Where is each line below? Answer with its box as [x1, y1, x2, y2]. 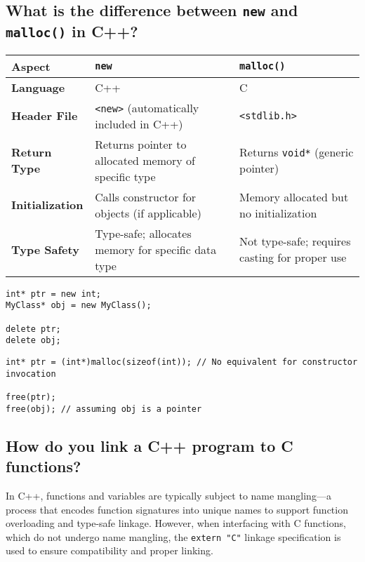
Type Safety [11, 241, 79, 257]
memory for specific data [95, 241, 217, 257]
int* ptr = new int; [6, 288, 102, 299]
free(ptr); [6, 392, 56, 402]
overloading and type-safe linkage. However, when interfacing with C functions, [6, 516, 346, 530]
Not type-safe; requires [239, 233, 351, 250]
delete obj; [6, 335, 61, 346]
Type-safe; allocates [95, 225, 192, 241]
